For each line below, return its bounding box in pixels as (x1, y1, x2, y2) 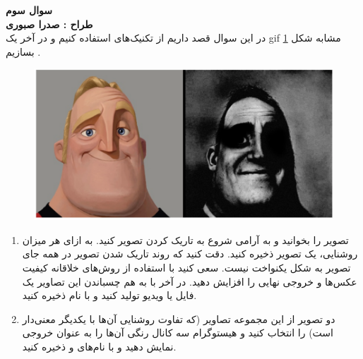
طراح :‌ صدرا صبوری (6, 16, 93, 31)
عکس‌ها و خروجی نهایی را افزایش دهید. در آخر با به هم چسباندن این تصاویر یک (22, 274, 357, 288)
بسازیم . (6, 44, 41, 59)
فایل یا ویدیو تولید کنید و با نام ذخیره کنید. (22, 288, 197, 303)
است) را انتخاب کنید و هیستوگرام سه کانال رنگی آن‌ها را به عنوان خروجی (22, 325, 333, 340)
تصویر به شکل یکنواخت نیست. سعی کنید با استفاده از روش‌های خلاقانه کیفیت (22, 260, 351, 274)
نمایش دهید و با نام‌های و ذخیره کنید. (22, 339, 177, 353)
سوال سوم (6, 3, 53, 17)
